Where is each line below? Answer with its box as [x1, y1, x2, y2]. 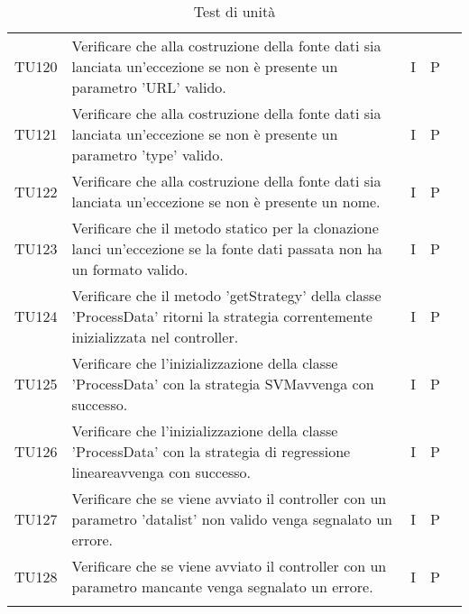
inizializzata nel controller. [71, 326, 239, 347]
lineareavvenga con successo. [71, 462, 252, 482]
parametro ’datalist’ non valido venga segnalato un [71, 509, 392, 529]
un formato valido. [71, 259, 189, 280]
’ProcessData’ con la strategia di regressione [71, 441, 351, 462]
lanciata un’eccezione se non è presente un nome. [71, 191, 381, 212]
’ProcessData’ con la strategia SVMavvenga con [71, 373, 374, 394]
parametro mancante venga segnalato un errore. [71, 576, 373, 597]
